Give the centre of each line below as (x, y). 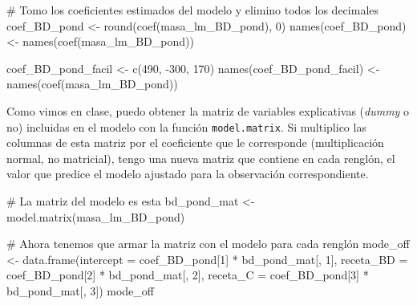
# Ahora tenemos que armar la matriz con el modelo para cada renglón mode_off (208, 244)
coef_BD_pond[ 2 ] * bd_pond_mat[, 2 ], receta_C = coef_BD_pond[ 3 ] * (188, 275)
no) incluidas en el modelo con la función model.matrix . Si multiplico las (186, 126)
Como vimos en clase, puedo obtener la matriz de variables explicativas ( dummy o (208, 110)
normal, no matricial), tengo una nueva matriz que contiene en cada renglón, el (201, 158)
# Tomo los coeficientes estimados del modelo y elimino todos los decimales (193, 10)
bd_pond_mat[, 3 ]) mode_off (80, 290)
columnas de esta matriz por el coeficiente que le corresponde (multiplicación (195, 142)
